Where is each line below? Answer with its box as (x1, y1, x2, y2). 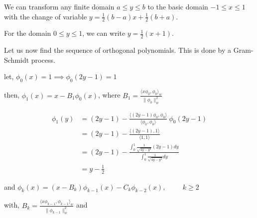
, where (98, 90, 121, 100)
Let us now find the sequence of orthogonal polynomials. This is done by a (4, 45, 232, 55)
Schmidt (4, 54, 29, 65)
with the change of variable (4, 11, 87, 21)
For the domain (4, 28, 51, 38)
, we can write (82, 28, 126, 38)
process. (31, 54, 55, 65)
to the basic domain (147, 1, 208, 11)
